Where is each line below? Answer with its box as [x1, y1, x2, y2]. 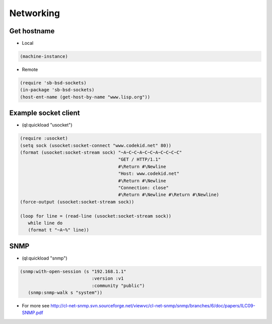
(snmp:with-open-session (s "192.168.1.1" [20, 269, 126, 274]
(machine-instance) [20, 53, 68, 59]
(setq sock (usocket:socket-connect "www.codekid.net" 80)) [20, 143, 172, 148]
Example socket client [9, 109, 80, 117]
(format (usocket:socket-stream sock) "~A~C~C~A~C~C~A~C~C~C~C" [20, 150, 182, 156]
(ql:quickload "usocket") [22, 122, 73, 128]
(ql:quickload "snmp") [22, 255, 67, 261]
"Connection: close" [118, 185, 169, 191]
